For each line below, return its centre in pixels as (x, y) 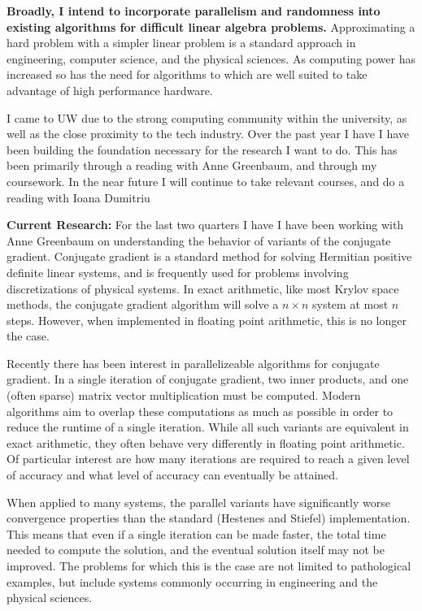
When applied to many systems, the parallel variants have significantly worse (198, 502)
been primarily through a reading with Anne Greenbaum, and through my (192, 165)
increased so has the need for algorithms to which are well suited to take (187, 74)
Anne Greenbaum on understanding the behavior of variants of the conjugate (199, 240)
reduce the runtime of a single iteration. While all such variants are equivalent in (208, 427)
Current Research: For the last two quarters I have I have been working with (205, 225)
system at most (350, 304)
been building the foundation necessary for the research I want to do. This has (202, 149)
